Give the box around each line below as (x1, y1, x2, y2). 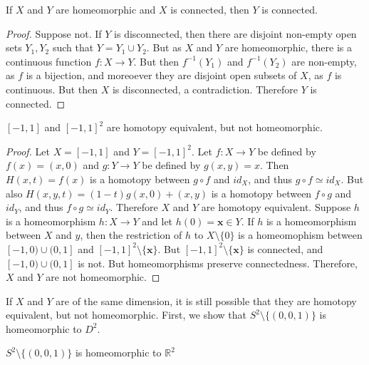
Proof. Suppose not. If (6, 26, 102, 41)
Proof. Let (6, 143, 50, 158)
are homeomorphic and (56, 2, 156, 16)
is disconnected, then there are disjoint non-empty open (114, 26, 357, 41)
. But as (146, 40, 182, 55)
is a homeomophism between (238, 227, 363, 242)
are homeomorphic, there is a (224, 40, 352, 55)
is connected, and (247, 241, 323, 256)
